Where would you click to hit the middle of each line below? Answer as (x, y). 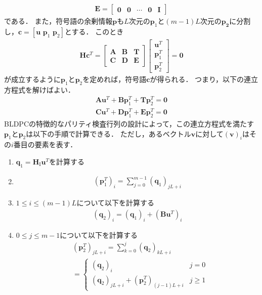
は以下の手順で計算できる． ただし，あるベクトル (108, 133)
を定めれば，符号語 (115, 79)
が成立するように (32, 79)
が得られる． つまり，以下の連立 (204, 79)
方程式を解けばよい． (39, 89)
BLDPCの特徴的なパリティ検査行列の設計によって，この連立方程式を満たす (129, 123)
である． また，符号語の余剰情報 (58, 21)
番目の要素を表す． (45, 144)
